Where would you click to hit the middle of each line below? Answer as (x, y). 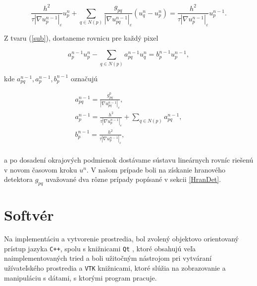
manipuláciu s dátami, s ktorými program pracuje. (80, 277)
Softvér (29, 215)
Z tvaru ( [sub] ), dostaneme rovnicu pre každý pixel (81, 38)
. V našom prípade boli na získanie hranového (156, 169)
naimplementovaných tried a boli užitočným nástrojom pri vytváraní (108, 258)
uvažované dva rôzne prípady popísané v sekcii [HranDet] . (133, 179)
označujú (84, 78)
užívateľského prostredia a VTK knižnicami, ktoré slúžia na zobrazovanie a (115, 267)
